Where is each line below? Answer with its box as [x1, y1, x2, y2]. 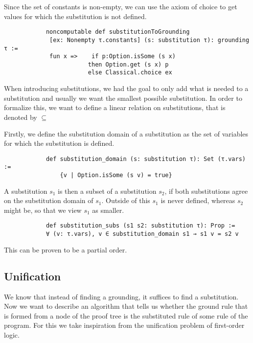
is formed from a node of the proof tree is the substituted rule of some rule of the [4, 310, 248, 320]
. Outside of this [101, 195, 150, 206]
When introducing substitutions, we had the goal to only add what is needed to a [4, 83, 249, 93]
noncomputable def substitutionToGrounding [46, 28, 190, 36]
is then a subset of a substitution [58, 185, 157, 196]
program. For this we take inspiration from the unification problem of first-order [4, 320, 245, 330]
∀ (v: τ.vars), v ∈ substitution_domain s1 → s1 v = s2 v [46, 230, 239, 238]
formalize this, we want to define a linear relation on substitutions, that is [4, 102, 226, 113]
